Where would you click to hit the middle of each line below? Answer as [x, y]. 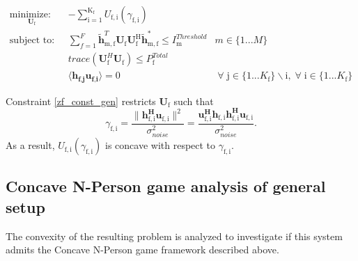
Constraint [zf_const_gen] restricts [81, 101]
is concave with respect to [161, 145]
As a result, [30, 145]
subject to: [32, 41]
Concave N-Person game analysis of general [166, 186]
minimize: [30, 15]
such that [194, 101]
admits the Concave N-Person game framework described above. [142, 250]
